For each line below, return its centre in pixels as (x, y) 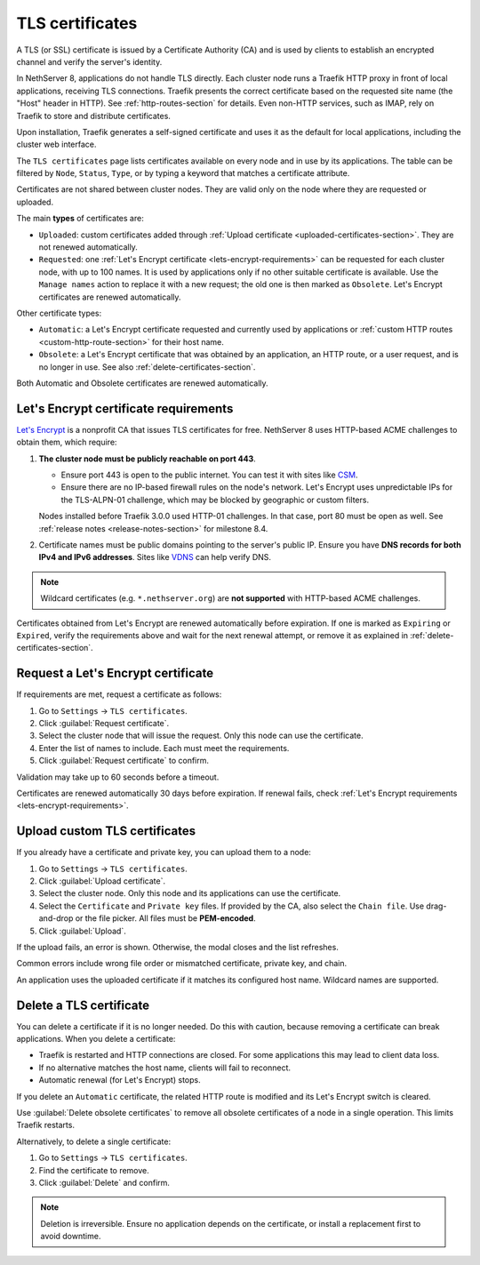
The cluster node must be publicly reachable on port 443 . (148, 459)
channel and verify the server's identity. (89, 61)
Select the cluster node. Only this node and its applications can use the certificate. (190, 893)
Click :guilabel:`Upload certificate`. (102, 881)
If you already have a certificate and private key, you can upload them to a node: (164, 853)
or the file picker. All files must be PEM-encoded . (166, 918)
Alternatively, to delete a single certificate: (94, 1141)
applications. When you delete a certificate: (96, 1039)
